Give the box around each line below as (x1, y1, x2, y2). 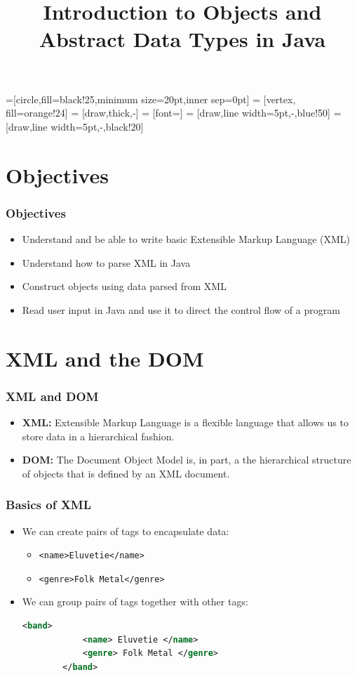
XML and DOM (6, 387, 99, 405)
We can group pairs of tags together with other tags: (22, 594, 248, 609)
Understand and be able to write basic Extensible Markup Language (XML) (22, 231, 351, 246)
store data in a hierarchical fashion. (22, 428, 175, 443)
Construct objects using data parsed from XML (22, 279, 227, 294)
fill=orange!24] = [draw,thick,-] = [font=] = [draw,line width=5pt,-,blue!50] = (6, 105, 342, 120)
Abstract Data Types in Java (39, 25, 326, 53)
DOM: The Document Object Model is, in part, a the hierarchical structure (22, 452, 351, 467)
